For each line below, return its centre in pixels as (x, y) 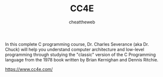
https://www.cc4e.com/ (29, 69)
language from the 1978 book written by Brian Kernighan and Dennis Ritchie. (82, 59)
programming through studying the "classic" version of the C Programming (81, 55)
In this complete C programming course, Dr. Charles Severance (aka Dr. (77, 44)
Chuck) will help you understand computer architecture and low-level (75, 49)
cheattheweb (82, 22)
